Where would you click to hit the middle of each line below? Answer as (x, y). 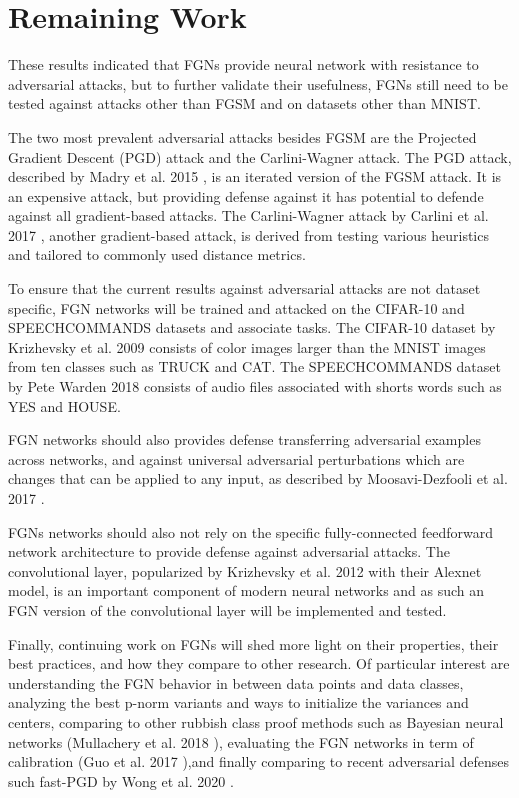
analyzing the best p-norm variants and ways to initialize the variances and (238, 702)
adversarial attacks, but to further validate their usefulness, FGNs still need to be (258, 83)
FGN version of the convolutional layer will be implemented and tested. (227, 609)
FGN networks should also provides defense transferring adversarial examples (244, 439)
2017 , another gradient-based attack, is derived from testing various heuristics (248, 234)
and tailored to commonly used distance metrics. (157, 254)
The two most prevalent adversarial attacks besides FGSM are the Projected (242, 136)
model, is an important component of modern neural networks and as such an (246, 590)
